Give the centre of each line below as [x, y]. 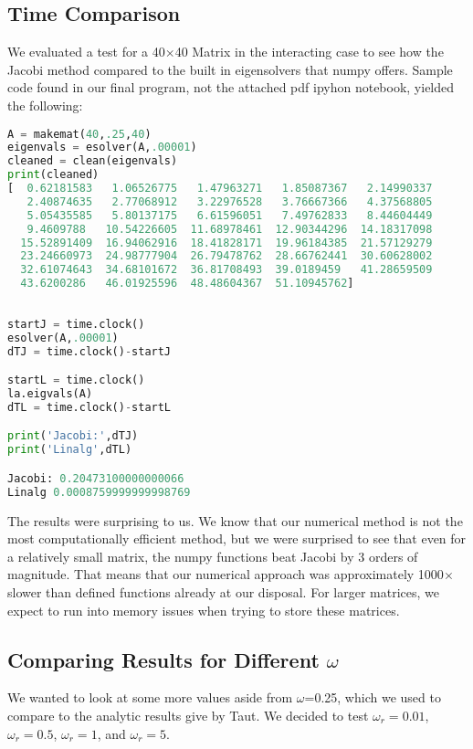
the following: [45, 105]
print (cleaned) [53, 175]
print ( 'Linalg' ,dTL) [70, 450]
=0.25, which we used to [373, 697]
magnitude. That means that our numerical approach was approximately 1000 [226, 574]
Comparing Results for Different [163, 659]
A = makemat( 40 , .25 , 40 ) [79, 134]
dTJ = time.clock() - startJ [89, 351]
